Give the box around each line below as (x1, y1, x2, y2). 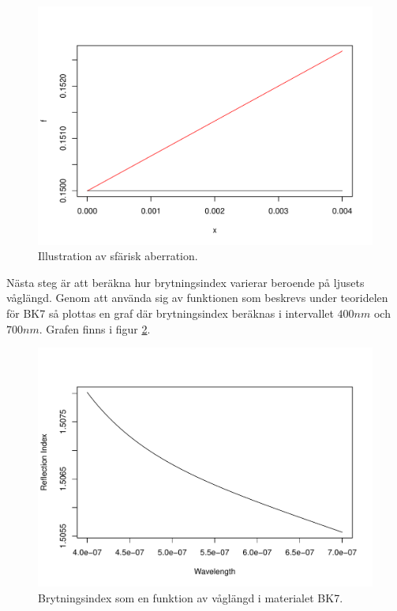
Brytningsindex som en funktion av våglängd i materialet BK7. (38, 589, 343, 605)
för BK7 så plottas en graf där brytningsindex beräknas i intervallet (6, 305, 334, 322)
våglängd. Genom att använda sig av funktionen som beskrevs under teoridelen (6, 289, 388, 306)
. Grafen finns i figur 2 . (39, 320, 151, 337)
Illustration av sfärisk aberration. (38, 248, 198, 264)
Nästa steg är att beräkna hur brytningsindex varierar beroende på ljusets (6, 274, 365, 290)
